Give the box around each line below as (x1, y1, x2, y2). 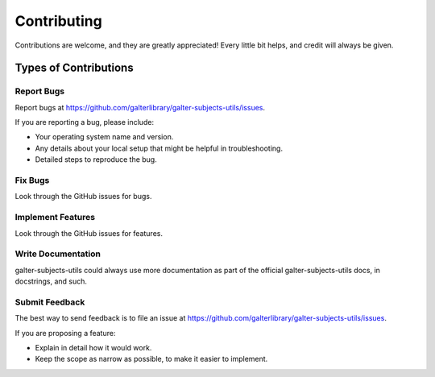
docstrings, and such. (14, 276, 88, 286)
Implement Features (14, 212, 96, 223)
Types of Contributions (14, 61, 134, 75)
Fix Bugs (14, 175, 50, 186)
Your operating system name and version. (35, 132, 174, 142)
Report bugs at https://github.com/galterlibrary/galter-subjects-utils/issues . (14, 102, 266, 112)
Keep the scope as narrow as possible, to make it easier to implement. (35, 354, 268, 364)
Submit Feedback (14, 296, 85, 308)
